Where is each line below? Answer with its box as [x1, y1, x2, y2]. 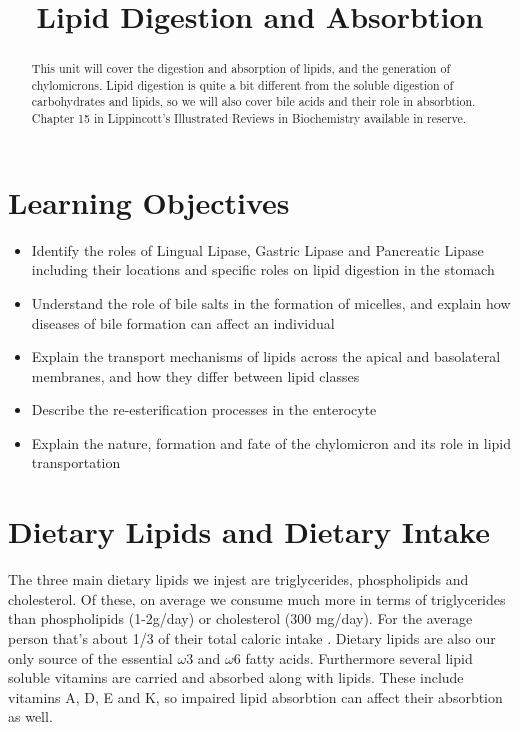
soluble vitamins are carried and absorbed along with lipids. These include [8, 667, 464, 688]
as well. [8, 706, 53, 727]
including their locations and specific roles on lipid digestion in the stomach [31, 259, 495, 280]
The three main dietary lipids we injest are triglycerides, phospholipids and [8, 569, 469, 590]
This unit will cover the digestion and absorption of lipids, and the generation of [31, 60, 451, 77]
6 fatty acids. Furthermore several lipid [233, 647, 473, 668]
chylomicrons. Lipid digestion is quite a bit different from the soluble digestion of [31, 76, 454, 93]
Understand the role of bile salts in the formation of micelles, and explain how [31, 292, 511, 313]
